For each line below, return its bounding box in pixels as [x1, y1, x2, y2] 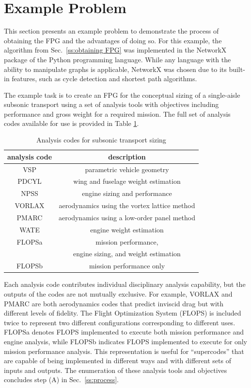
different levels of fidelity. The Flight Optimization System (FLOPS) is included [4, 308, 241, 318]
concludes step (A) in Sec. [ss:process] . [4, 374, 119, 385]
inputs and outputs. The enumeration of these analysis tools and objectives [4, 365, 227, 375]
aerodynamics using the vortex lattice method [59, 200, 195, 211]
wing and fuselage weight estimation [73, 176, 181, 186]
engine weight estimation [90, 224, 164, 234]
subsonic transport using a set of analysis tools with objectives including [4, 99, 219, 109]
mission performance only [89, 261, 165, 271]
